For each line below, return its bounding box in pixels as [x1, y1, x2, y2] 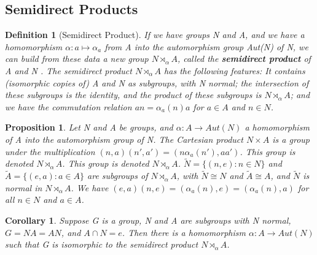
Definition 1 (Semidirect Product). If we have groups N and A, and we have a [5, 28, 305, 41]
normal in [5, 181, 42, 194]
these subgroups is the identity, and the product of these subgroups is [5, 88, 262, 101]
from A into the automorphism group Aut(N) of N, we [104, 40, 308, 53]
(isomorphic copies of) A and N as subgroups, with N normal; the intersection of [5, 76, 309, 89]
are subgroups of [87, 169, 148, 182]
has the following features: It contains [164, 64, 305, 77]
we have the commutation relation [5, 100, 132, 113]
